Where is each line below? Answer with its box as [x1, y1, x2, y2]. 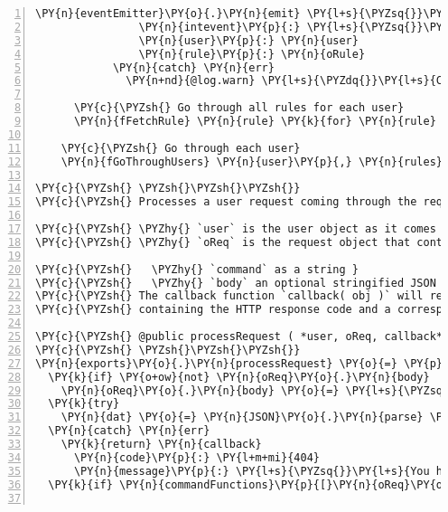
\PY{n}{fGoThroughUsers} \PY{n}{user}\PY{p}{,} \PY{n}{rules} [61, 155, 443, 168]
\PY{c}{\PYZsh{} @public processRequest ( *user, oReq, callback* [35, 330, 443, 343]
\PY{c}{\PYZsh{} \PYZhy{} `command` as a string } [35, 262, 359, 276]
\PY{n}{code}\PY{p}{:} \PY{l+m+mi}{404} [73, 450, 320, 464]
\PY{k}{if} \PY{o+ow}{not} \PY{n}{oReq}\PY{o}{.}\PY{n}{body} [48, 370, 430, 384]
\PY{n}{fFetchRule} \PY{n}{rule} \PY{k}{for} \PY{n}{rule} [73, 115, 436, 128]
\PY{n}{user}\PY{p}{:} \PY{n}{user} [138, 33, 359, 47]
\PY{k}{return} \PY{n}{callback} [61, 438, 262, 450]
